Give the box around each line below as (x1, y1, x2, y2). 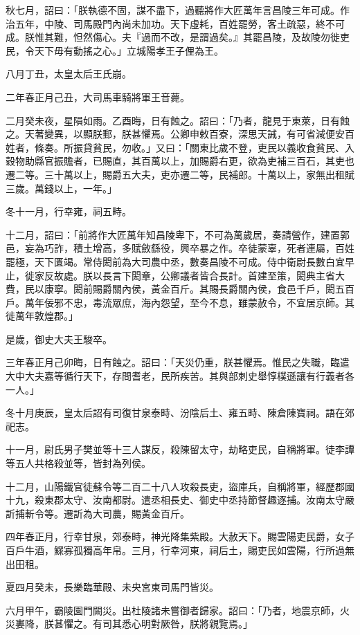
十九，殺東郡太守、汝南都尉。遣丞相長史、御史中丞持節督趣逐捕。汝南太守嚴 (6, 493, 354, 507)
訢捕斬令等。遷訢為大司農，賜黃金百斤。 (6, 506, 190, 520)
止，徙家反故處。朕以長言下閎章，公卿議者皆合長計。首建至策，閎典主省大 (6, 268, 345, 282)
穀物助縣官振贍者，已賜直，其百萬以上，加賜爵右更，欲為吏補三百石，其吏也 (6, 154, 354, 168)
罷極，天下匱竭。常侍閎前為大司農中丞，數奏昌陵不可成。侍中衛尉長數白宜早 (6, 254, 354, 268)
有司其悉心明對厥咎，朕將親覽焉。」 (92, 616, 253, 631)
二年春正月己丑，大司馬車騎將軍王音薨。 (6, 89, 190, 104)
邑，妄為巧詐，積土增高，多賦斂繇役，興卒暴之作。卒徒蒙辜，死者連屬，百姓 (6, 241, 354, 255)
